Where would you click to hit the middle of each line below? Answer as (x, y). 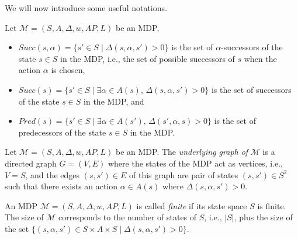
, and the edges (53, 174)
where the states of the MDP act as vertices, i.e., (195, 163)
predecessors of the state (62, 132)
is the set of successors (251, 89)
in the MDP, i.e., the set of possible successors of (148, 58)
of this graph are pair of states (184, 174)
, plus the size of (263, 217)
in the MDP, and (114, 101)
